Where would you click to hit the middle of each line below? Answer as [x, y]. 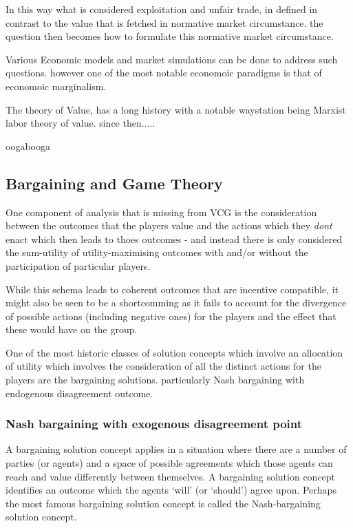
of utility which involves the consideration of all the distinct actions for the [163, 366]
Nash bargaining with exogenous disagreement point [154, 424]
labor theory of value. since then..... [81, 123]
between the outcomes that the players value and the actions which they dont [169, 225]
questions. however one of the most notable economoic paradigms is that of [164, 73]
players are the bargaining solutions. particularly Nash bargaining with [155, 380]
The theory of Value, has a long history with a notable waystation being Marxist [176, 109]
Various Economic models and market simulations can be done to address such [172, 59]
